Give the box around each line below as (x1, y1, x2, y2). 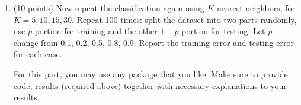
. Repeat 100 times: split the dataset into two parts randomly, (72, 13, 297, 25)
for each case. (13, 48, 62, 60)
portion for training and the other (34, 25, 158, 37)
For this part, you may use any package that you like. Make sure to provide (13, 67, 288, 80)
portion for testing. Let (181, 25, 265, 37)
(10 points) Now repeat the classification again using (13, 2, 204, 14)
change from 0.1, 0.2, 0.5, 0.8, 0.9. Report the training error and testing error (13, 36, 294, 48)
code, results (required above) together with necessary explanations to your (13, 79, 287, 91)
